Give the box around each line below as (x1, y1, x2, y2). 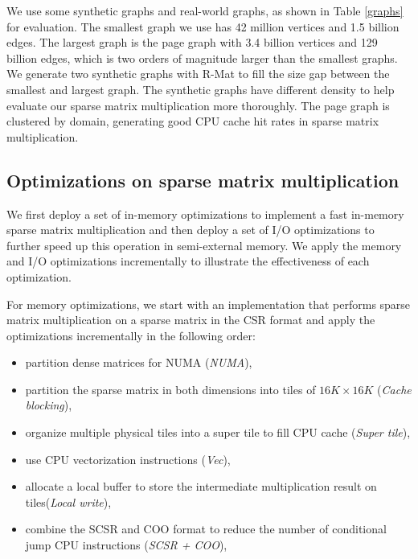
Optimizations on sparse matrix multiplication (6, 167, 400, 192)
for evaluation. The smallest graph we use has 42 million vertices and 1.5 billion (6, 18, 400, 35)
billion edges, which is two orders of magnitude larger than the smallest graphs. (6, 49, 398, 66)
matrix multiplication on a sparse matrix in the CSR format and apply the (6, 311, 375, 328)
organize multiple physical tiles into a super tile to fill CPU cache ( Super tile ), (25, 424, 411, 441)
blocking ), (25, 397, 72, 413)
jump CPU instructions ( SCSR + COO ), (25, 536, 227, 553)
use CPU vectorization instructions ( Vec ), (25, 450, 231, 467)
